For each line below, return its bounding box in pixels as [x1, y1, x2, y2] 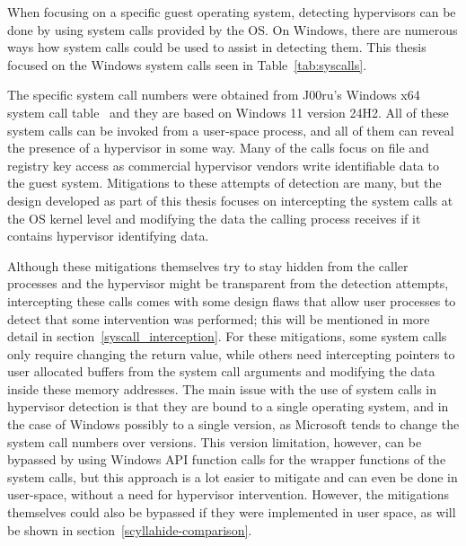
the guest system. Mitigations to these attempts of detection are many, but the [7, 173, 442, 192]
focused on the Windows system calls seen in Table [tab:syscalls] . [7, 55, 367, 74]
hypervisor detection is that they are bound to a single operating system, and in [7, 397, 449, 416]
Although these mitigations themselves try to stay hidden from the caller [7, 256, 409, 275]
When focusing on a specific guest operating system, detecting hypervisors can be [7, 3, 456, 21]
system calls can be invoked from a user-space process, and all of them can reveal [7, 120, 454, 139]
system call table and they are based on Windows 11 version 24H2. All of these [7, 102, 449, 121]
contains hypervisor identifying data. [7, 226, 209, 245]
